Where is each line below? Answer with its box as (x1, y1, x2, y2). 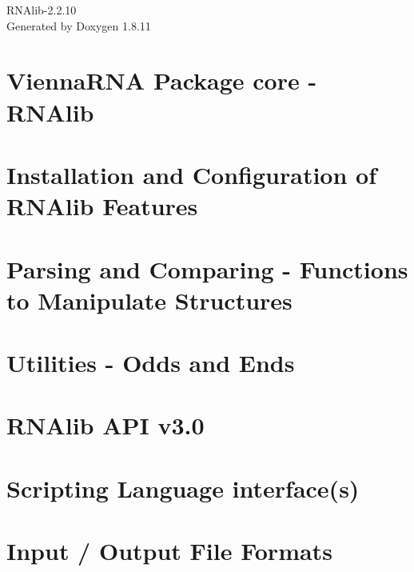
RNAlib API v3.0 (6, 409, 205, 442)
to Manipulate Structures (6, 283, 293, 316)
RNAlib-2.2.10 (6, 2, 77, 18)
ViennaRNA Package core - (6, 64, 317, 97)
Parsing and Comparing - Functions (6, 252, 408, 285)
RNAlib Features (6, 190, 198, 222)
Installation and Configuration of (6, 158, 376, 190)
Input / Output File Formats (6, 534, 332, 567)
